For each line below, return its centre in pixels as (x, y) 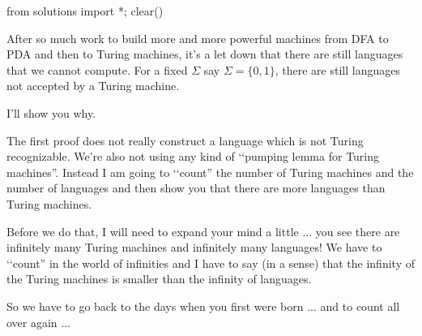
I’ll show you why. (51, 112)
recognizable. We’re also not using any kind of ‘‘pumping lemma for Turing (193, 156)
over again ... (38, 322)
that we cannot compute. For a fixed (97, 69)
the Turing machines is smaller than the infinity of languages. (159, 279)
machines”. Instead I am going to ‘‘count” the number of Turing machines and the (210, 172)
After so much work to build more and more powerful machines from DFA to (198, 38)
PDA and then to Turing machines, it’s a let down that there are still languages (205, 54)
